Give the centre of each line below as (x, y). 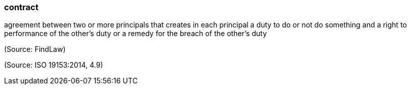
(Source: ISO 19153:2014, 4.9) (54, 65)
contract (21, 7)
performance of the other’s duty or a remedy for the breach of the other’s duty (135, 34)
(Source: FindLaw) (35, 49)
